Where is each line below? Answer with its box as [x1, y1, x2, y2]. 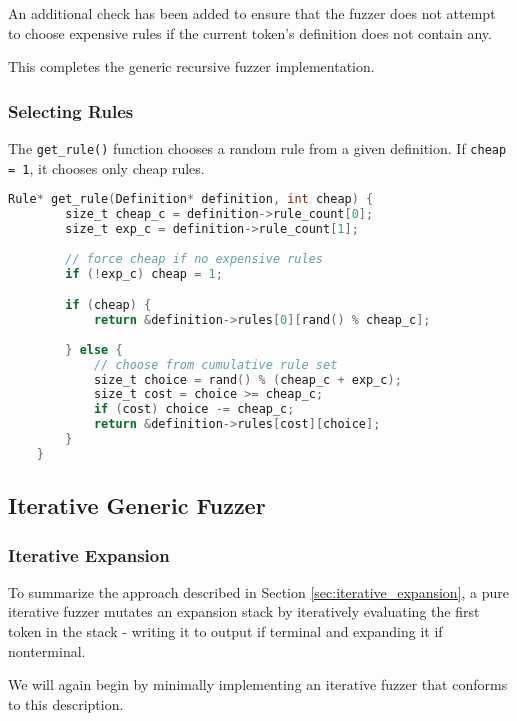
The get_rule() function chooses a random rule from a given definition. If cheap [8, 138, 507, 158]
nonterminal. [8, 640, 86, 661]
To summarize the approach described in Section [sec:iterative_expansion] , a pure [8, 581, 510, 602]
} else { [65, 342, 123, 357]
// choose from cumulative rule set [93, 357, 338, 372]
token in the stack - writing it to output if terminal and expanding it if [8, 621, 443, 642]
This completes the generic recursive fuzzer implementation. [8, 56, 375, 77]
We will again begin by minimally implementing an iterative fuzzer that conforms [8, 674, 508, 695]
